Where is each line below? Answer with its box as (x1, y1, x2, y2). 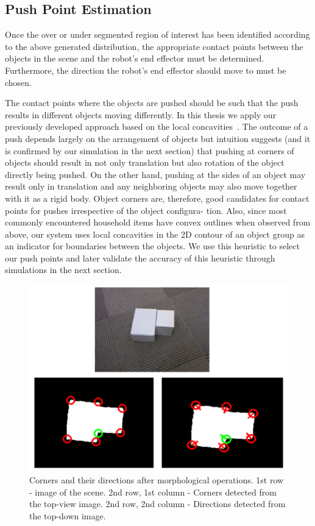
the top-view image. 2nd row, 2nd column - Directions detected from (29, 497, 286, 510)
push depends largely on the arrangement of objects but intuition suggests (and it (5, 132, 311, 144)
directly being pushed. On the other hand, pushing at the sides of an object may (5, 168, 306, 180)
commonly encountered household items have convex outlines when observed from (5, 216, 311, 229)
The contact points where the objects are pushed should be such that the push (5, 96, 299, 109)
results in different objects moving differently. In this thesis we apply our (5, 108, 277, 121)
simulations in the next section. (5, 263, 122, 276)
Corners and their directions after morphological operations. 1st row (29, 473, 284, 486)
